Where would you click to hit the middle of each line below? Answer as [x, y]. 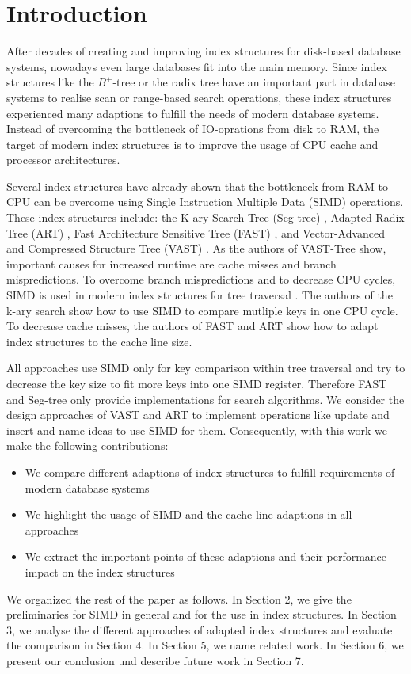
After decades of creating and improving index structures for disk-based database [204, 51]
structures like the [50, 82]
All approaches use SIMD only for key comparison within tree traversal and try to [206, 368]
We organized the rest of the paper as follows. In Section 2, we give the [179, 598]
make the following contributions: [88, 446]
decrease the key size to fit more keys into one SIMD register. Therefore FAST [197, 383]
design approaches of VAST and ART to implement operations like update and [198, 415]
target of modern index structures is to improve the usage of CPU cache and [192, 144]
